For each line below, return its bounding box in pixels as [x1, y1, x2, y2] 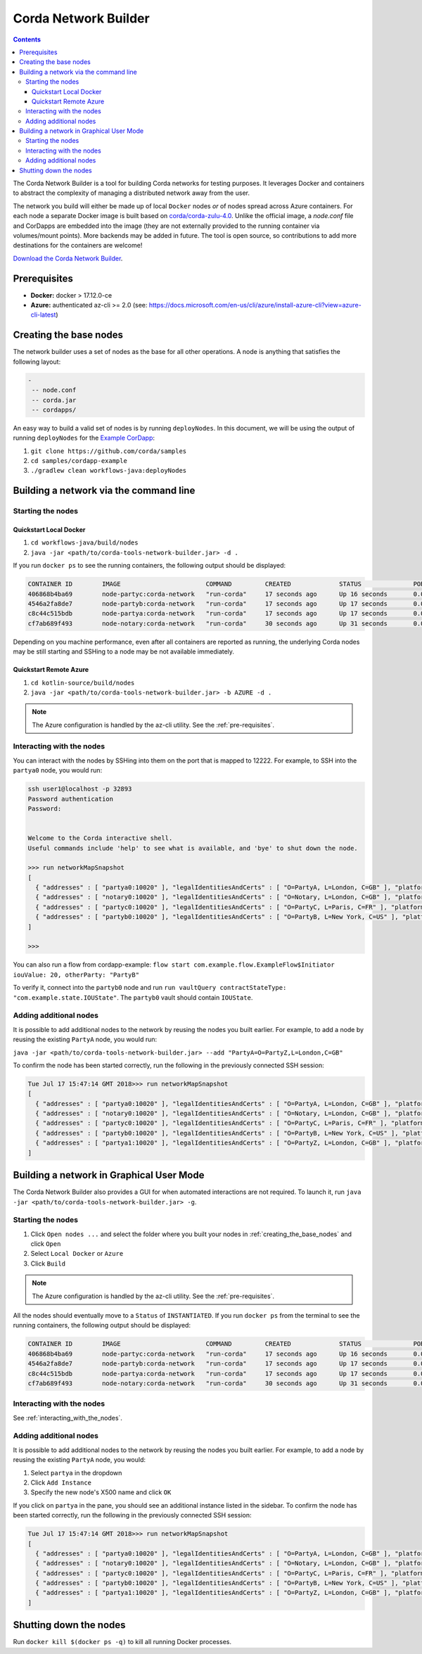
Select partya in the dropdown [30, 1468, 122, 1477]
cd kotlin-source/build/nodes [30, 679, 135, 687]
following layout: [13, 357, 61, 366]
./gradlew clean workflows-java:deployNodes [30, 466, 187, 475]
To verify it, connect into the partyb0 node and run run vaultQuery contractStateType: [13, 984, 287, 992]
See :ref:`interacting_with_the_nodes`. [13, 1413, 123, 1422]
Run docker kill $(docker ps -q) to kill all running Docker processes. [13, 1638, 232, 1646]
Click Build [30, 1259, 66, 1268]
